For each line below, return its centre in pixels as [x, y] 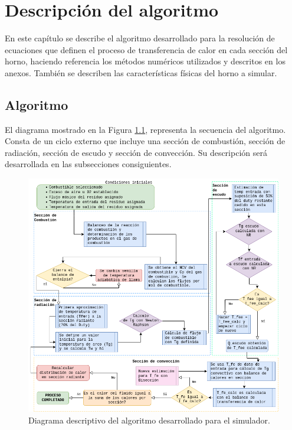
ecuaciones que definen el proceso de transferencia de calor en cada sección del [146, 49]
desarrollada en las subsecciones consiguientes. [88, 164]
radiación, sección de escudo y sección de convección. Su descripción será [136, 152]
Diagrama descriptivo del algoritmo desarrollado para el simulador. [149, 420]
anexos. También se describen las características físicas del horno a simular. [141, 72]
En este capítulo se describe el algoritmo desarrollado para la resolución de [140, 38]
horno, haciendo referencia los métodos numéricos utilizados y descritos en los [145, 61]
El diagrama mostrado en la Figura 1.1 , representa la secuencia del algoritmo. [145, 129]
